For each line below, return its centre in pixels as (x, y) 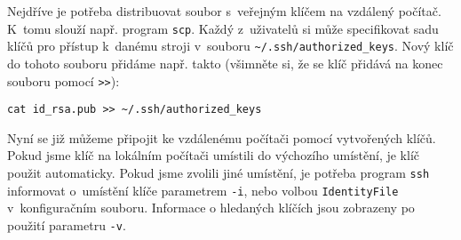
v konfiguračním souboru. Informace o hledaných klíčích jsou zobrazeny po (211, 208)
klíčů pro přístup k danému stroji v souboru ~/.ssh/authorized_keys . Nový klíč (230, 46)
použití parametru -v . (67, 224)
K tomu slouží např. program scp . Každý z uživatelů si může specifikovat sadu (223, 28)
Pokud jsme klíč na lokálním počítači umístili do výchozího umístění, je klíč (214, 155)
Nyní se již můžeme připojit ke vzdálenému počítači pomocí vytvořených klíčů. (222, 137)
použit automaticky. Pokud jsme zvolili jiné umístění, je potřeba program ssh (219, 172)
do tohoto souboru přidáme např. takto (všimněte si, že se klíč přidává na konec (225, 63)
